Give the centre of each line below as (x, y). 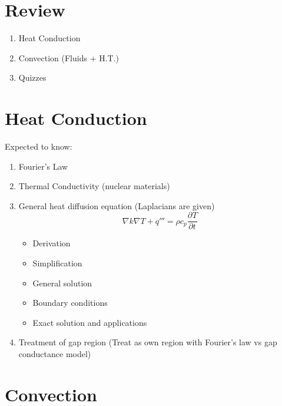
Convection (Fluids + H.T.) (69, 57)
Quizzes (32, 77)
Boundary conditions (70, 303)
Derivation (52, 243)
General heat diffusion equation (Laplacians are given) (117, 205)
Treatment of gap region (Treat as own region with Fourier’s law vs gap (148, 342)
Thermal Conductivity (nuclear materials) (94, 186)
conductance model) (55, 354)
